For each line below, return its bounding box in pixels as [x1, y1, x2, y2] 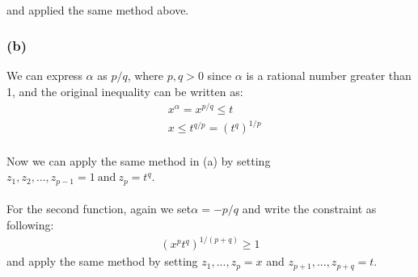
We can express [6, 67, 82, 84]
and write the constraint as [242, 200, 377, 217]
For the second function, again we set [6, 200, 192, 217]
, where [127, 67, 164, 84]
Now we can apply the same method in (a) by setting [6, 152, 271, 169]
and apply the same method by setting [6, 253, 198, 270]
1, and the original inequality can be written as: [6, 83, 243, 99]
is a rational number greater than [246, 67, 412, 84]
